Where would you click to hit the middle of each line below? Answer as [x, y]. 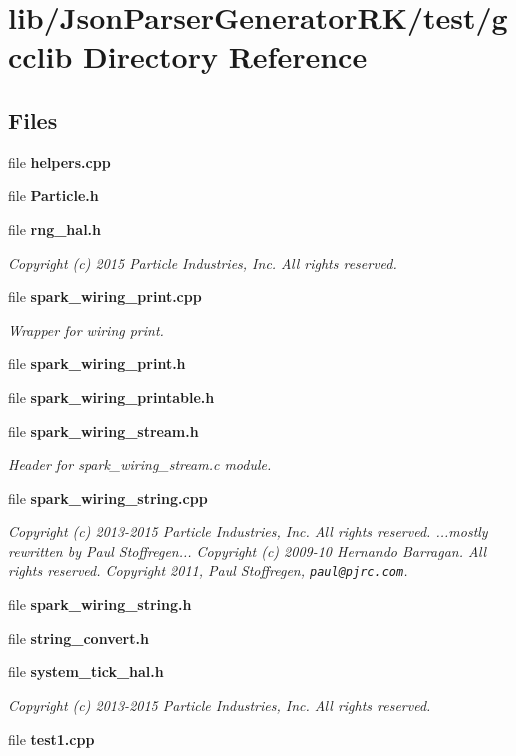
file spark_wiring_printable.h [111, 396]
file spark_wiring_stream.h [103, 430]
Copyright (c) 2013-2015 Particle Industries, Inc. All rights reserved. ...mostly [248, 531]
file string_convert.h [78, 637]
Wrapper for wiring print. [86, 329]
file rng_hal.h [55, 228]
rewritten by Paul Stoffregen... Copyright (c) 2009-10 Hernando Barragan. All [247, 550]
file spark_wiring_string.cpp [108, 497]
